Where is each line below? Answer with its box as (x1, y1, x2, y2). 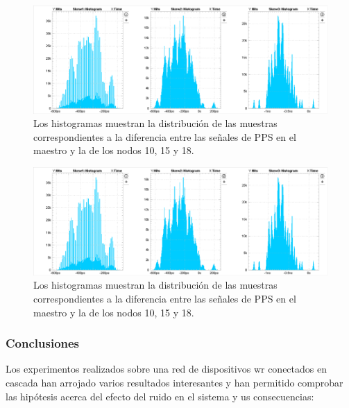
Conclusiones (6, 334, 80, 352)
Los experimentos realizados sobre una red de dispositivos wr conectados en (6, 362, 327, 376)
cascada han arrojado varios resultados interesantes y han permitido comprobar (6, 375, 343, 389)
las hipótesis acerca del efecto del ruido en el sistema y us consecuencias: (6, 389, 314, 403)
